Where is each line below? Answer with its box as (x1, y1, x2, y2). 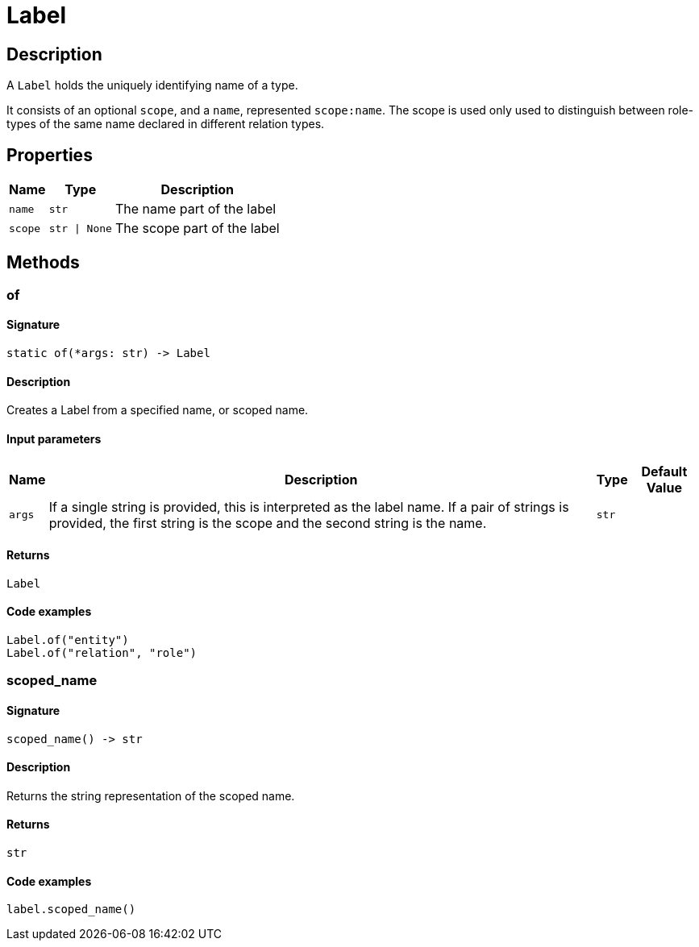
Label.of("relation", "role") (6, 646, 198, 659)
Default (641, 463, 688, 480)
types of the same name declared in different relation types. (6, 117, 325, 131)
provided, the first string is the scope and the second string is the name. (48, 514, 487, 531)
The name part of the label (114, 201, 277, 218)
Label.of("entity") (6, 633, 129, 646)
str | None (48, 222, 112, 235)
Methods (6, 252, 80, 273)
